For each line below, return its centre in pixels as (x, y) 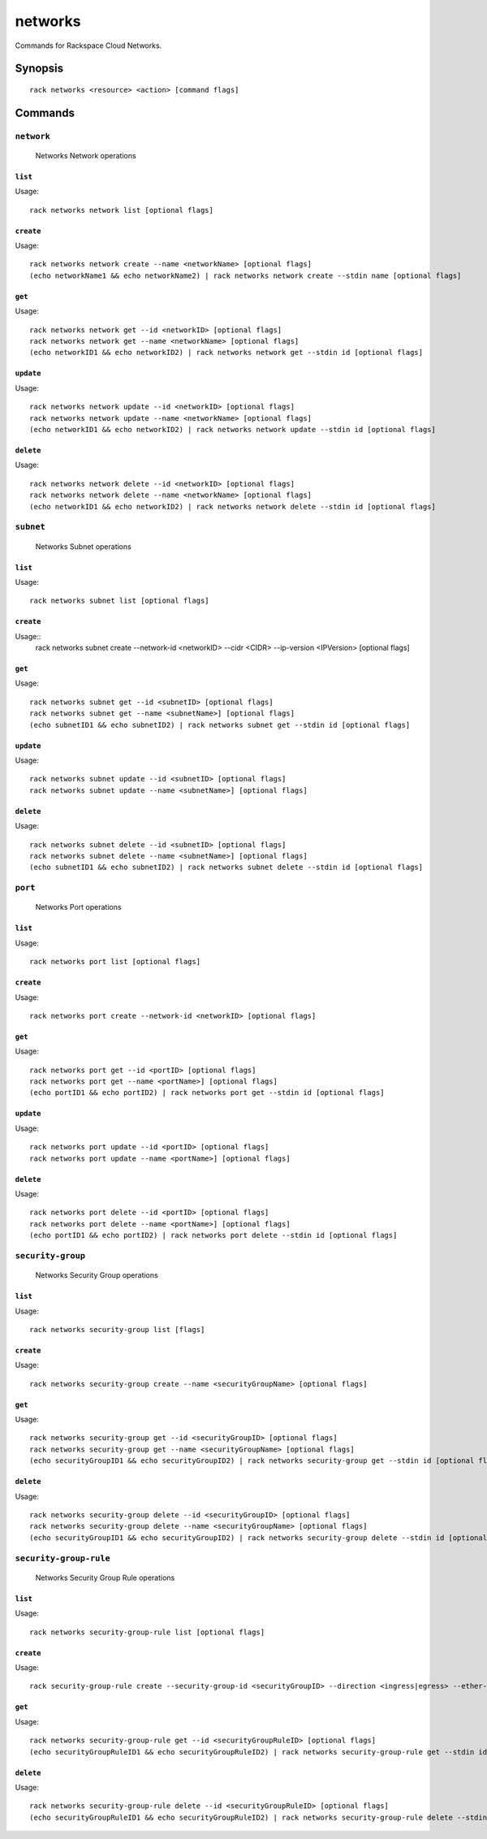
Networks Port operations (78, 907)
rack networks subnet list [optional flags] (120, 601)
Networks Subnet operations (83, 546)
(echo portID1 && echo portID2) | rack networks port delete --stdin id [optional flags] (213, 1235)
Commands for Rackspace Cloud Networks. (88, 45)
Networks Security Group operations (97, 1275)
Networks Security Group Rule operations (105, 1577)
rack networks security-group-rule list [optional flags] (147, 1632)
